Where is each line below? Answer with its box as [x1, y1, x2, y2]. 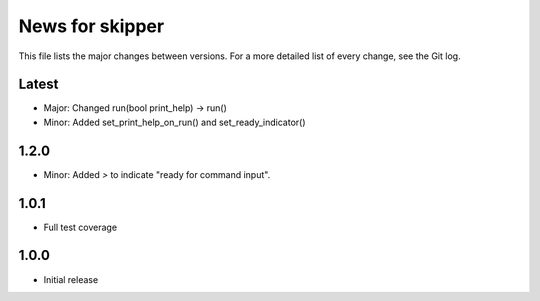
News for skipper [18, 15, 165, 37]
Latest [18, 76, 59, 93]
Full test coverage [43, 221, 118, 233]
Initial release [43, 273, 99, 285]
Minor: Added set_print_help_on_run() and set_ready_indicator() [43, 116, 306, 128]
